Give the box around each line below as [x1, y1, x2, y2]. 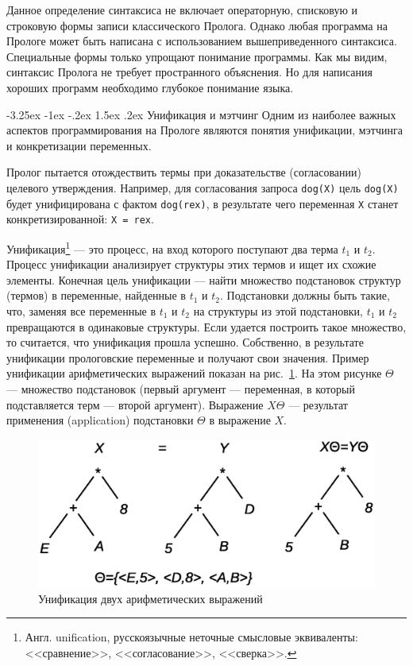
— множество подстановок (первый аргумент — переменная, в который [6, 380, 355, 397]
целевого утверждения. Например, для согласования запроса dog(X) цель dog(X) [6, 179, 399, 196]
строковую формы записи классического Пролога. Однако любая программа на [6, 17, 388, 33]
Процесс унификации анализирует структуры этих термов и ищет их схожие [6, 256, 376, 273]
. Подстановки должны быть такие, [219, 287, 390, 304]
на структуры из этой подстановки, [193, 302, 363, 319]
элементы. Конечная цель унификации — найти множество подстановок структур [6, 271, 401, 288]
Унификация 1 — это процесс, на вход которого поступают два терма [6, 238, 338, 257]
